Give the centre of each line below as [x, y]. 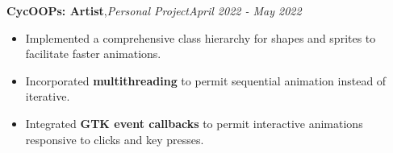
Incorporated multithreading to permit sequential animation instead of [206, 80]
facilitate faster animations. [93, 54]
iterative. [48, 96]
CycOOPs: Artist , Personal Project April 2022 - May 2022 [154, 10]
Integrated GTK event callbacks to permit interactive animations [194, 123]
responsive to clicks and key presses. [115, 139]
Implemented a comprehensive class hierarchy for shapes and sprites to [201, 37]
